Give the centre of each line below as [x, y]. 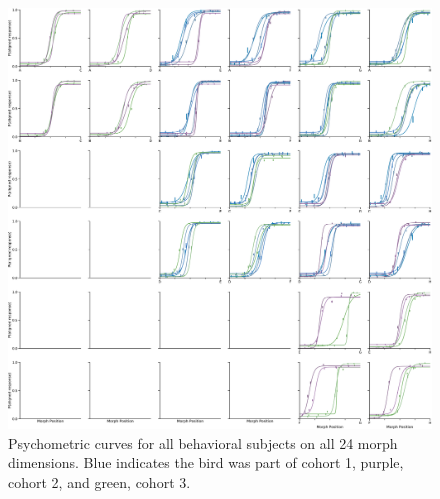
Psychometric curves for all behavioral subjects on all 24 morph [203, 442]
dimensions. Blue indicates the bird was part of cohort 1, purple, [206, 462]
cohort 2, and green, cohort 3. [99, 481]
